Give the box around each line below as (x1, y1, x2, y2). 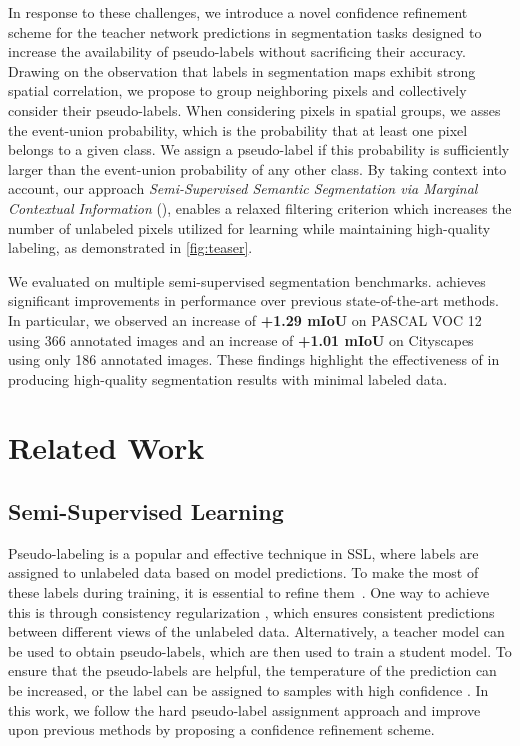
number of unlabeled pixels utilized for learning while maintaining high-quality (8, 217, 491, 238)
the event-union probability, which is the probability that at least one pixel (8, 119, 468, 140)
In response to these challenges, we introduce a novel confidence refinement (8, 2, 468, 22)
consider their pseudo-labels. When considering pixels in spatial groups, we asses (8, 99, 501, 120)
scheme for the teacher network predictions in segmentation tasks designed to (8, 21, 482, 42)
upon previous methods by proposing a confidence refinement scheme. (8, 719, 435, 740)
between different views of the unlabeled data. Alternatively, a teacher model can (8, 621, 505, 642)
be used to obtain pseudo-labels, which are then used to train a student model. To (8, 640, 512, 661)
